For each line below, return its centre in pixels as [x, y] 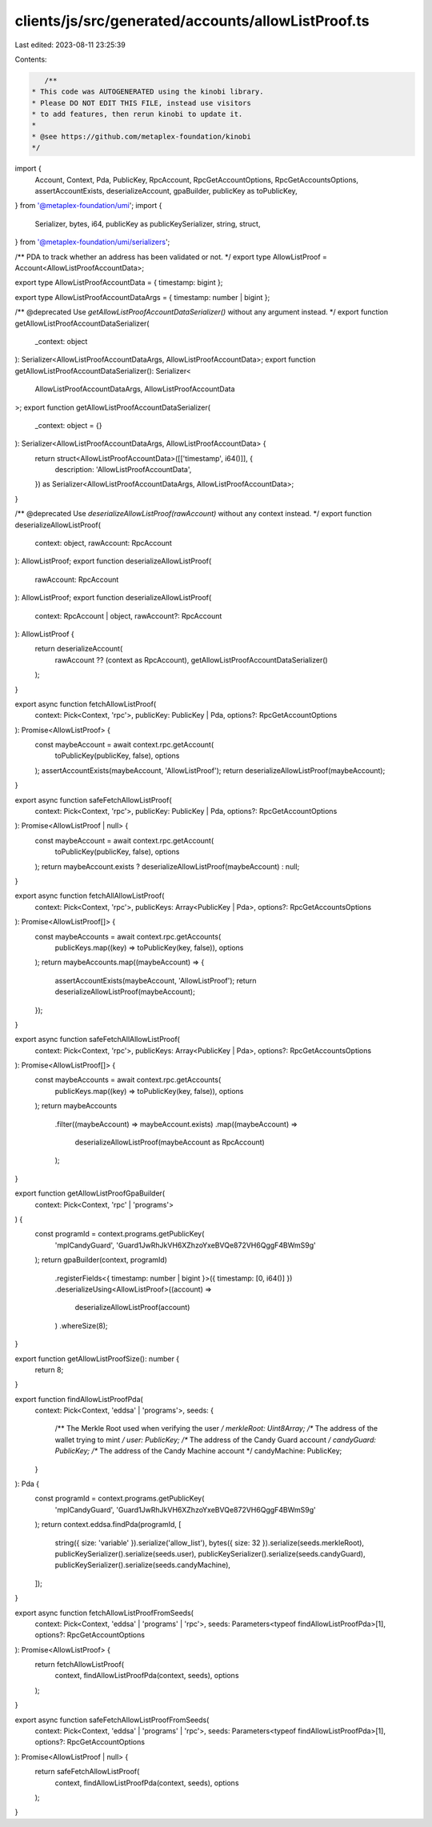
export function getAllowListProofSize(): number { [97, 1358]
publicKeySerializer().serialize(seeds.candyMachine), [143, 1565]
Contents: [31, 59]
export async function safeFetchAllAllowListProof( [97, 1040]
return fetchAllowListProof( [79, 1665]
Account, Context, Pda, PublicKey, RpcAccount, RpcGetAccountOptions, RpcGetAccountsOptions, [197, 179]
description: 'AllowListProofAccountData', [123, 470]
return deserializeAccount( [79, 649]
